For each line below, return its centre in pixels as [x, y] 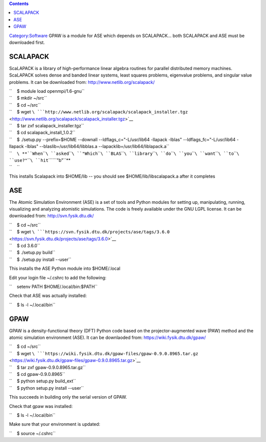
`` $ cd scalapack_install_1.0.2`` [42, 133]
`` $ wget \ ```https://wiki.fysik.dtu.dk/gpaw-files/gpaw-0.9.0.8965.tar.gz [104, 353]
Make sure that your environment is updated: [55, 424]
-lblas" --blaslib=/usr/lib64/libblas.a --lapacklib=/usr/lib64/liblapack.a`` [97, 147]
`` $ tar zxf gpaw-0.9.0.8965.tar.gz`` [48, 367]
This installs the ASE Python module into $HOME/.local [65, 268]
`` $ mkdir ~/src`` [28, 98]
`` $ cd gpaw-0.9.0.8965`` [37, 374]
